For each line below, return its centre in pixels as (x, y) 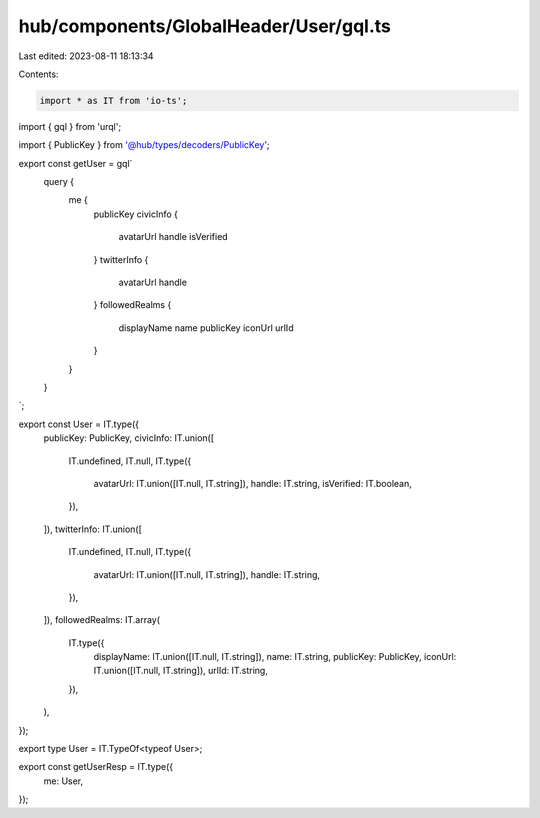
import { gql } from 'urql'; (70, 126)
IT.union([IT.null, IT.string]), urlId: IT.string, (181, 671)
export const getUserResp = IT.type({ (96, 767)
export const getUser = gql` (75, 163)
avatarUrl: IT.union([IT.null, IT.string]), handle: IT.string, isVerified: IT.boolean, (252, 483)
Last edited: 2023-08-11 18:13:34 (86, 56)
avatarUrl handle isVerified (173, 237)
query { (59, 182)
